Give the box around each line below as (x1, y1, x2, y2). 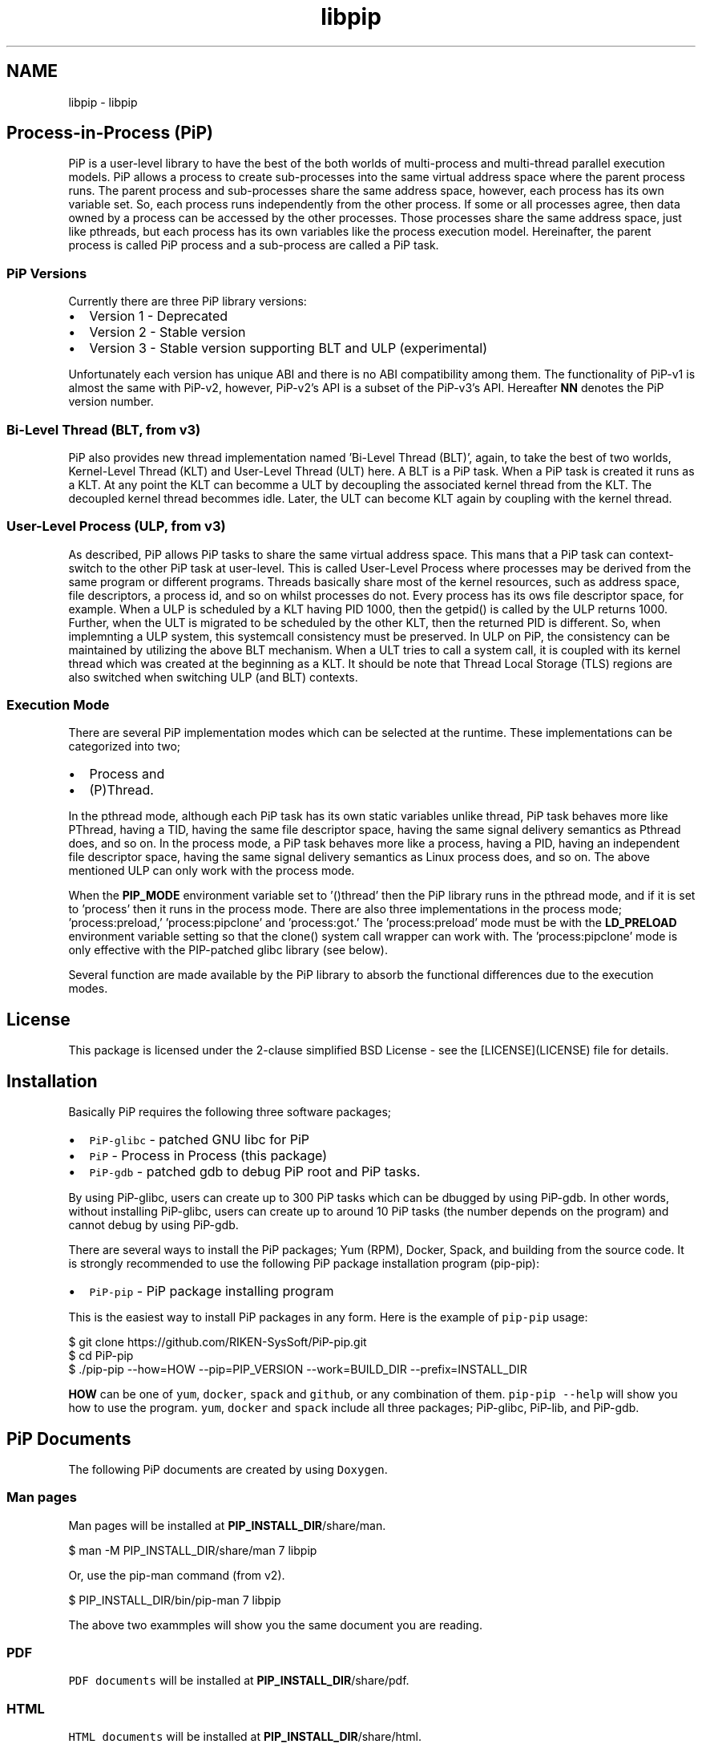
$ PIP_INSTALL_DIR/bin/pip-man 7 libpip (68, 1592, 281, 1607)
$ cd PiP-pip (68, 1349, 134, 1363)
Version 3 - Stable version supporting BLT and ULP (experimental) (89, 340, 487, 357)
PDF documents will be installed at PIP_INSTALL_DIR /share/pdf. (68, 1673, 409, 1688)
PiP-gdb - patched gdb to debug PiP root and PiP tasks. (89, 1163, 421, 1180)
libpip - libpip (68, 95, 138, 109)
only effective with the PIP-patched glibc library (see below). (68, 943, 389, 957)
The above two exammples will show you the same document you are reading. (68, 1617, 482, 1632)
